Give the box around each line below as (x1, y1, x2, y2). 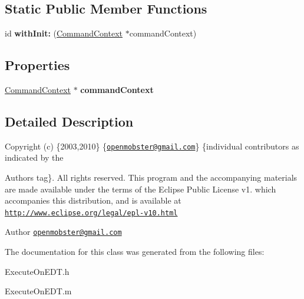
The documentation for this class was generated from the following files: (5, 245, 265, 258)
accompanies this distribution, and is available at (5, 194, 181, 207)
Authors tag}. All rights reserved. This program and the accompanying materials (5, 171, 298, 184)
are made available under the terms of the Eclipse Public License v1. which (5, 182, 276, 195)
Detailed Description (5, 112, 134, 130)
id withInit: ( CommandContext (5, 27, 123, 39)
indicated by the (5, 151, 64, 164)
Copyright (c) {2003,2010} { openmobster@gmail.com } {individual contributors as (5, 139, 299, 152)
